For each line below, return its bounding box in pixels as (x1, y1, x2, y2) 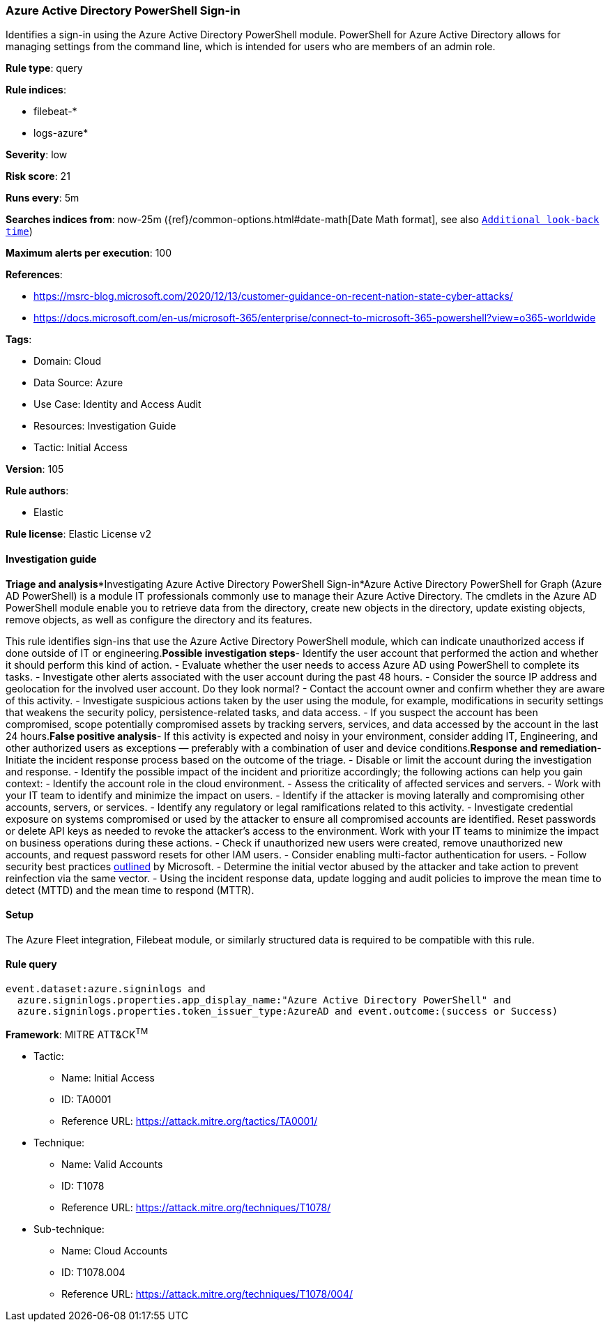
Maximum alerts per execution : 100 (6, 247, 172, 259)
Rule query (6, 958, 57, 971)
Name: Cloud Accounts (61, 1244, 168, 1257)
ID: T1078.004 (61, 1266, 125, 1278)
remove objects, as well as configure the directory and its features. (6, 613, 312, 625)
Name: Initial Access (61, 1071, 155, 1084)
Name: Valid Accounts (61, 1158, 163, 1170)
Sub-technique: (33, 1222, 105, 1235)
